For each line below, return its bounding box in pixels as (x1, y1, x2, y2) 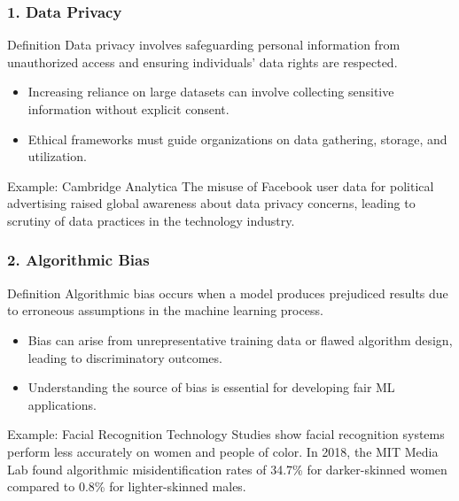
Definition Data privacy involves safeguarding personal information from (7, 35, 401, 54)
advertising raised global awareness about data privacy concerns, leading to (7, 194, 416, 212)
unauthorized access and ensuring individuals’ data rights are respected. (7, 52, 398, 71)
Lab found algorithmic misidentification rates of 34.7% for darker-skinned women (7, 459, 447, 478)
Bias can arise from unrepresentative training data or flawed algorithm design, (27, 330, 453, 349)
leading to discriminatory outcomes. (27, 348, 222, 366)
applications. (27, 395, 97, 413)
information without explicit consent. (27, 100, 229, 118)
